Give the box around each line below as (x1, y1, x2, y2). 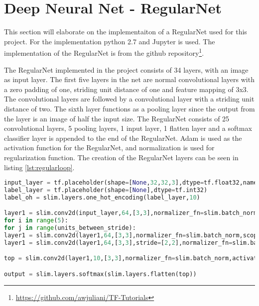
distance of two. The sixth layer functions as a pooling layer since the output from (4, 103, 255, 113)
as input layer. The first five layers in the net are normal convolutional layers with (4, 74, 255, 85)
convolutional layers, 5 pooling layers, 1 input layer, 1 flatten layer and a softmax (4, 123, 252, 133)
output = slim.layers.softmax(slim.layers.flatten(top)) (4, 270, 197, 278)
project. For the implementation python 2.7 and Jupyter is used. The (4, 36, 215, 46)
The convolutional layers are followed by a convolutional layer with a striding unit (4, 94, 255, 104)
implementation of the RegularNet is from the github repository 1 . (4, 46, 204, 58)
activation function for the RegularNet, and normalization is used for (4, 142, 215, 153)
